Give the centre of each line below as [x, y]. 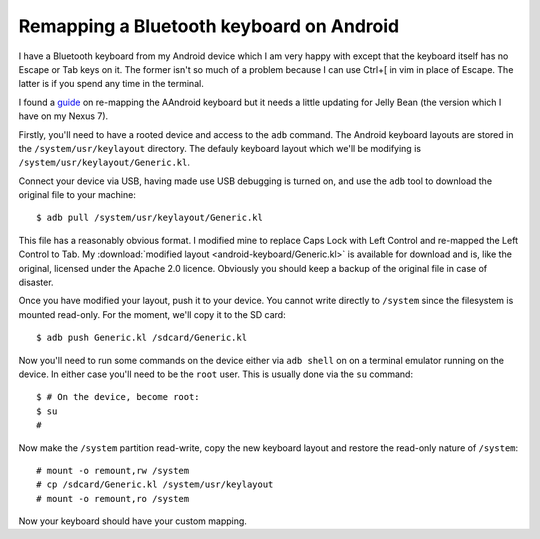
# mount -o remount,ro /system [113, 498]
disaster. [36, 282]
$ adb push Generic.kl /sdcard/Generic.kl [142, 338]
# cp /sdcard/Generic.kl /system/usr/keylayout [155, 484]
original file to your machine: [77, 195]
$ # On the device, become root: [118, 397]
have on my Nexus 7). [63, 116]
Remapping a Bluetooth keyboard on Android [209, 26]
